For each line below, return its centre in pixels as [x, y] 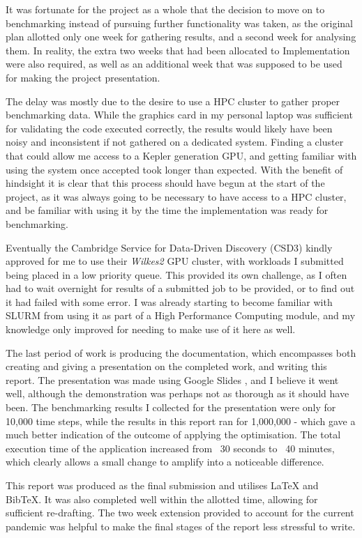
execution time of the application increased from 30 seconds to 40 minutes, [170, 448]
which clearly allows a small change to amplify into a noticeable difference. [165, 462]
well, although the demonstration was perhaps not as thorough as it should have [178, 393]
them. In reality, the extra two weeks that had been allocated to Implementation [178, 50]
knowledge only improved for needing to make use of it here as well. [151, 329]
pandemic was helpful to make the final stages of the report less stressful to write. [181, 526]
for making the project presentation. [83, 77]
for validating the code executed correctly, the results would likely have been [169, 128]
